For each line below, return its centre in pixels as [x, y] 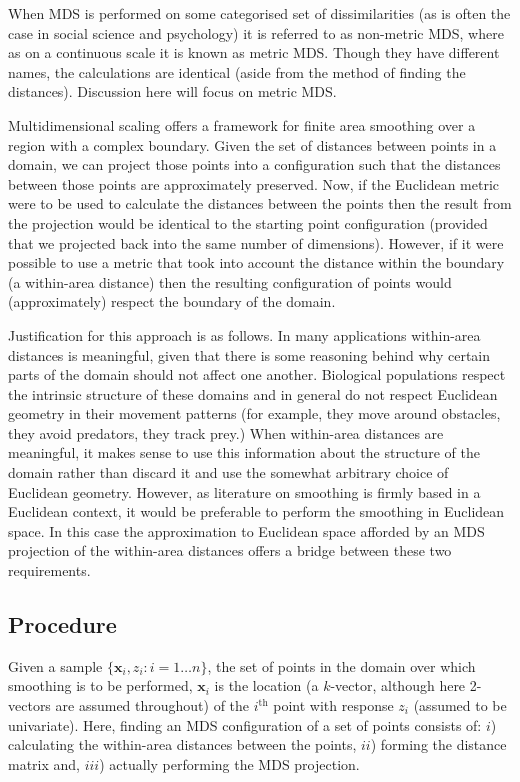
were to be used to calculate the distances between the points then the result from [260, 203]
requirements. [49, 570]
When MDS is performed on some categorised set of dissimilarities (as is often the [259, 13]
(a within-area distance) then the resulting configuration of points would [230, 281]
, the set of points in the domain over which [341, 665]
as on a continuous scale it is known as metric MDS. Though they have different [254, 52]
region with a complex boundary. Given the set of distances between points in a [252, 144]
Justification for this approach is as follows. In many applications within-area [244, 334]
